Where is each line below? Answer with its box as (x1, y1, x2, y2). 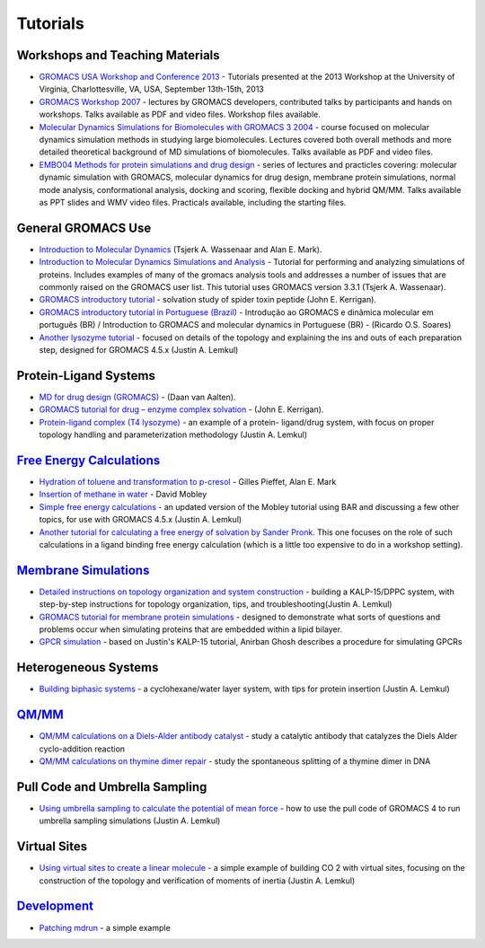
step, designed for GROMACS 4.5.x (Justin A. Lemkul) (39, 345, 239, 355)
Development (16, 899, 94, 914)
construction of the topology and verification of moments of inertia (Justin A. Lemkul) (39, 875, 356, 886)
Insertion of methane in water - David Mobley (39, 489, 207, 500)
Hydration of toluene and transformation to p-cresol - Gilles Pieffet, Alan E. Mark (39, 476, 337, 487)
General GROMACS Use (16, 220, 152, 235)
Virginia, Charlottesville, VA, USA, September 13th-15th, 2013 (39, 83, 265, 94)
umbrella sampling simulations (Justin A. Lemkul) (39, 815, 221, 826)
